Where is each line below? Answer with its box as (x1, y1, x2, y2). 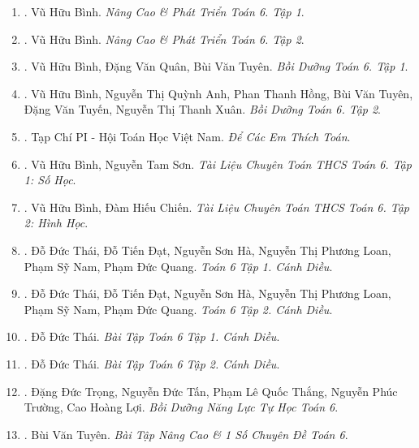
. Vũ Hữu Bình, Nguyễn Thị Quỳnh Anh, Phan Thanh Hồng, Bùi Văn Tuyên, (24, 84, 413, 101)
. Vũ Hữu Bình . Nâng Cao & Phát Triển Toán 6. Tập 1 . (24, 3, 305, 19)
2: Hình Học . (24, 214, 89, 231)
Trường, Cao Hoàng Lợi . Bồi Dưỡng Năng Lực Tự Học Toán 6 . (24, 398, 339, 416)
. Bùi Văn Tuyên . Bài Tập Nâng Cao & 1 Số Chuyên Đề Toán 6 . (24, 425, 348, 442)
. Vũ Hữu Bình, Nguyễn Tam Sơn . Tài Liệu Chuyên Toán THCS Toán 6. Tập (24, 155, 412, 172)
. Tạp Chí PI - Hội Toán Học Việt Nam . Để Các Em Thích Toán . (24, 127, 351, 144)
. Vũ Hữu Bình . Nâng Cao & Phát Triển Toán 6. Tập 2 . (24, 30, 305, 47)
